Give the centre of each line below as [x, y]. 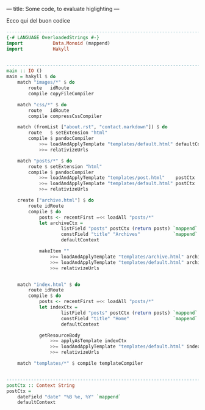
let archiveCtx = [61, 223]
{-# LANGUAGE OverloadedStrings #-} [53, 37]
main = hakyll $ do [31, 77]
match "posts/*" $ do [45, 161]
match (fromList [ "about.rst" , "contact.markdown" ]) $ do [92, 127]
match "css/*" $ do [42, 104]
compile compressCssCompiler [65, 116]
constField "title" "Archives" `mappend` [129, 235]
